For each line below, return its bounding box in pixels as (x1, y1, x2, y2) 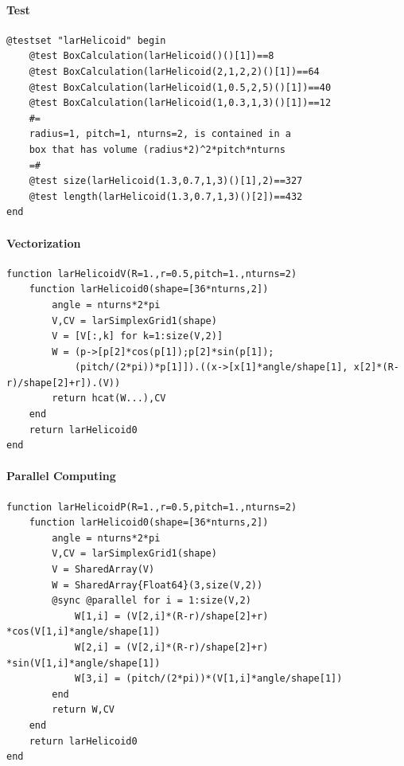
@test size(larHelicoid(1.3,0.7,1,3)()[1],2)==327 (29, 175, 303, 187)
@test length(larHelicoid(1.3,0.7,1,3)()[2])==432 (29, 190, 303, 202)
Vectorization (6, 234, 81, 251)
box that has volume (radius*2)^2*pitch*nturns (29, 143, 286, 155)
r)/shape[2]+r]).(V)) (6, 377, 121, 389)
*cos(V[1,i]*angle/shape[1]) (6, 626, 161, 638)
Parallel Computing (6, 467, 116, 484)
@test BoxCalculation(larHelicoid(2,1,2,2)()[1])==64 (29, 65, 320, 77)
